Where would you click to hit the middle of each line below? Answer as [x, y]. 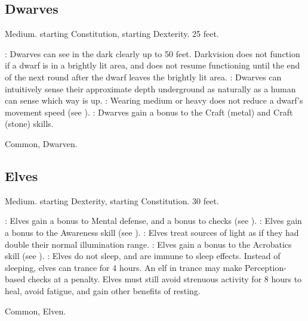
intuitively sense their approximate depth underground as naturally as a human [150, 88]
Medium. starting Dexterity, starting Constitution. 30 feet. [112, 200]
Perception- [266, 267]
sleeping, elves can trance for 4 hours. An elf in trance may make [124, 267]
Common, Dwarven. [41, 143]
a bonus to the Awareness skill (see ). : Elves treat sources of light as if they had [152, 232]
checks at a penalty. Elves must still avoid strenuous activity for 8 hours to [165, 279]
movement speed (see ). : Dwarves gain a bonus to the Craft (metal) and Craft [149, 112]
